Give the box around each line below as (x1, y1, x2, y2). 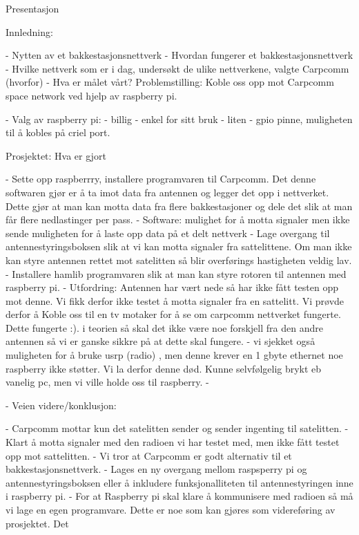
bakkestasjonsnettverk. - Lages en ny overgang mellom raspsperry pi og (6, 462, 307, 476)
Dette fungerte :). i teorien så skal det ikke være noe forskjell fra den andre (6, 320, 323, 335)
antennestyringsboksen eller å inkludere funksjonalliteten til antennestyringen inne (6, 475, 353, 489)
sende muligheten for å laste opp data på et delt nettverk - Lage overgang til (6, 225, 330, 240)
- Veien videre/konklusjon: (6, 397, 117, 412)
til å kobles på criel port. (6, 125, 110, 140)
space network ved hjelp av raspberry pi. (6, 88, 177, 102)
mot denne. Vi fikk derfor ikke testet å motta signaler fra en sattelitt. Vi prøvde (6, 293, 345, 308)
